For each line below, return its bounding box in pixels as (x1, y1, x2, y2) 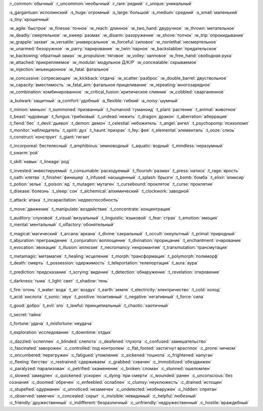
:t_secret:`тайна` (9, 312, 42, 318)
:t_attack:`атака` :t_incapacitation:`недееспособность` (9, 197, 119, 203)
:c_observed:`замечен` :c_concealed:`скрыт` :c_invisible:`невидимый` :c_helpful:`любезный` (9, 392, 197, 399)
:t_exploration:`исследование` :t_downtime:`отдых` (9, 329, 112, 336)
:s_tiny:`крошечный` (9, 16, 50, 22)
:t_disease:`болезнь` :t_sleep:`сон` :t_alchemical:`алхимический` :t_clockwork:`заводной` (9, 188, 190, 194)
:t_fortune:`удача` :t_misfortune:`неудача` (9, 320, 93, 326)
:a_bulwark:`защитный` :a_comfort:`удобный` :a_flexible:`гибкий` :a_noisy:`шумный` (9, 98, 179, 104)
